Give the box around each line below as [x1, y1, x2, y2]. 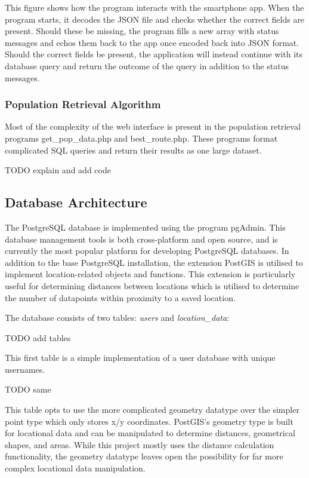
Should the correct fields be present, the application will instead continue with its [5, 48, 302, 60]
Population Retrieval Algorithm [5, 97, 161, 112]
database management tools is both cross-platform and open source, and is [5, 232, 278, 245]
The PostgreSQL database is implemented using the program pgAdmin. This [5, 220, 286, 233]
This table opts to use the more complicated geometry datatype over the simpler [5, 403, 299, 416]
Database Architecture [5, 193, 147, 212]
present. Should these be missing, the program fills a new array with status [5, 24, 279, 37]
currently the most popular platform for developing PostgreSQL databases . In [5, 244, 289, 257]
